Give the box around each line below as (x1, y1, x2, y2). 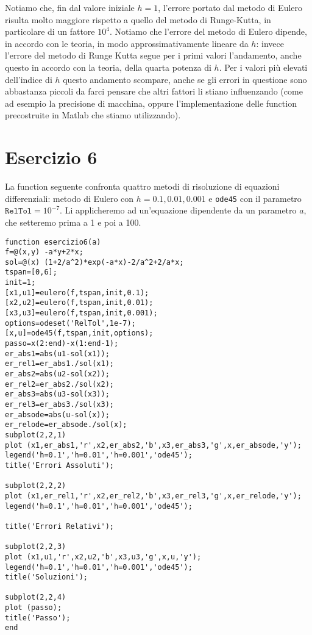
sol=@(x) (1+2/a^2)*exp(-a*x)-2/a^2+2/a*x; (5, 257, 184, 267)
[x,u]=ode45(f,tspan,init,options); (5, 329, 154, 338)
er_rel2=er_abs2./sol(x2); (5, 379, 114, 389)
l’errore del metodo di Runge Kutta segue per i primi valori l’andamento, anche (5, 49, 302, 62)
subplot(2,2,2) (5, 481, 66, 490)
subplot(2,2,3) (5, 542, 66, 551)
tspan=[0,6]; (5, 268, 57, 277)
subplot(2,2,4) (5, 593, 66, 602)
